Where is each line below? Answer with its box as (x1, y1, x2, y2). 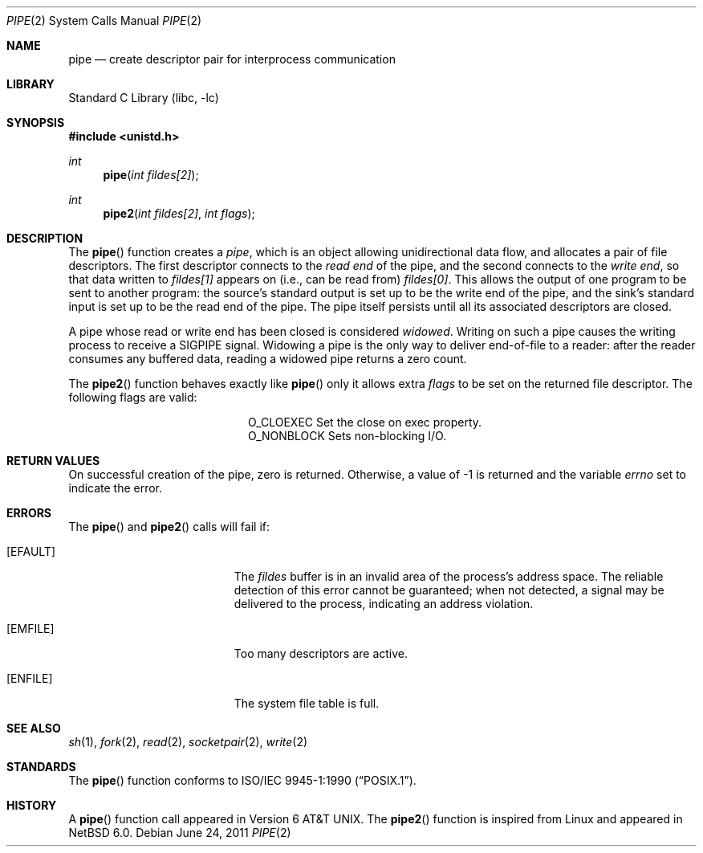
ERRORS (6, 506, 52, 520)
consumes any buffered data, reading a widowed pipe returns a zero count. (68, 352, 467, 365)
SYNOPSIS (6, 116, 65, 129)
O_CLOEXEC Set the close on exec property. (248, 415, 482, 429)
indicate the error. (68, 481, 163, 495)
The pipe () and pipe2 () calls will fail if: (68, 520, 270, 533)
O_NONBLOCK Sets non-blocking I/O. (248, 429, 447, 443)
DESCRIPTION (6, 231, 83, 245)
